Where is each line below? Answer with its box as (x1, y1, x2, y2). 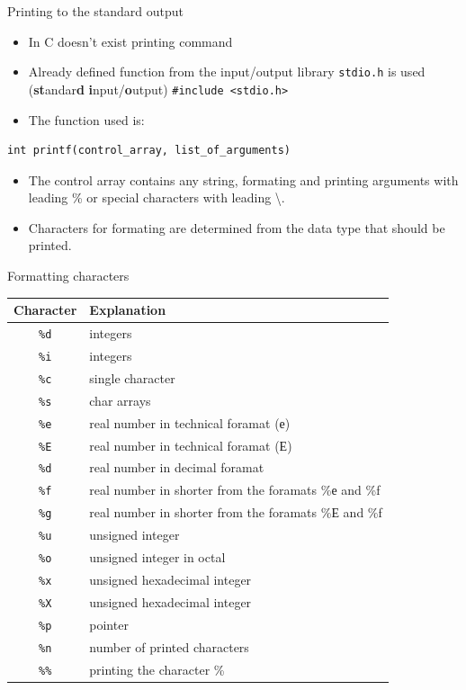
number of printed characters (89, 637, 249, 656)
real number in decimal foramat (89, 458, 264, 477)
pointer (89, 614, 129, 633)
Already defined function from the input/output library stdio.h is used (28, 62, 426, 81)
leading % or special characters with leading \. (28, 188, 285, 207)
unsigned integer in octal (89, 548, 226, 567)
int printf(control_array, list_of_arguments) (7, 144, 291, 157)
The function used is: (28, 110, 145, 129)
